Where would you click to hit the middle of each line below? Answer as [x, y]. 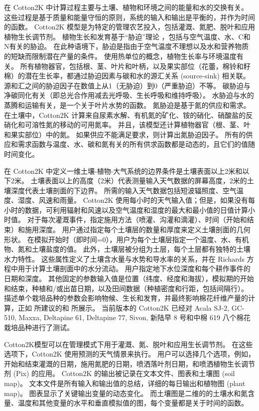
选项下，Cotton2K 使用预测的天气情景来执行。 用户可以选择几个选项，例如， [129, 354]
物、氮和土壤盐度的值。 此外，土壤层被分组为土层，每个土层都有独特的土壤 [127, 249]
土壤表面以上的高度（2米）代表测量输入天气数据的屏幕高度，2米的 [139, 181]
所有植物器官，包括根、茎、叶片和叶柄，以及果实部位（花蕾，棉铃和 [132, 66]
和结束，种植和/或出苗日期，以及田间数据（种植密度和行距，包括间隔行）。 [126, 288]
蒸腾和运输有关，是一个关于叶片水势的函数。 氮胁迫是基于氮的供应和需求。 [127, 105]
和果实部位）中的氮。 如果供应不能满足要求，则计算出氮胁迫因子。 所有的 [125, 134]
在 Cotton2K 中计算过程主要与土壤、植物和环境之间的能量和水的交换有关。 [126, 7]
